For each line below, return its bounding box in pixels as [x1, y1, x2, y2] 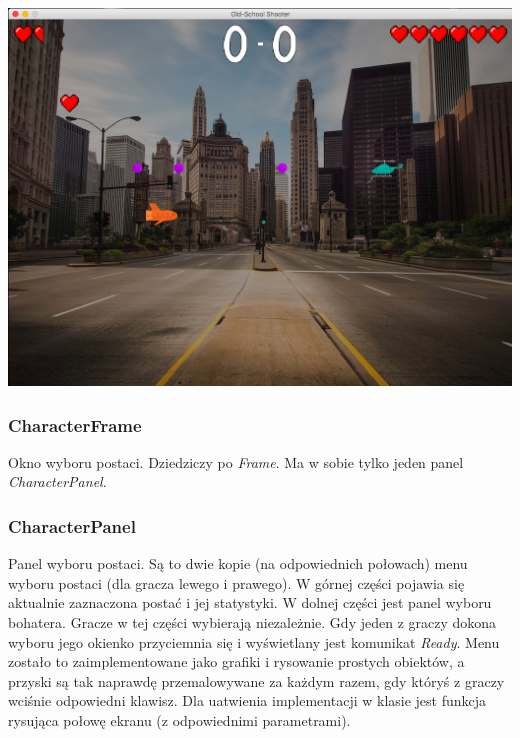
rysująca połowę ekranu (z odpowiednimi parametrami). [8, 709, 351, 730]
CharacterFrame [8, 412, 142, 437]
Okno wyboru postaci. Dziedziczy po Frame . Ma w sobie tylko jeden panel [8, 451, 464, 472]
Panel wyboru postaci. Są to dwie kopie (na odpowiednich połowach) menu [8, 553, 468, 574]
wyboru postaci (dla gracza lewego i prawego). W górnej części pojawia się [8, 572, 465, 593]
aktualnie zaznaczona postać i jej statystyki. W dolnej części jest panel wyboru [8, 592, 492, 613]
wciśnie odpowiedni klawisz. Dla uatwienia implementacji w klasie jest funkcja [8, 690, 487, 711]
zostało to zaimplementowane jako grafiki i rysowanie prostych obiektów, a [8, 651, 465, 672]
